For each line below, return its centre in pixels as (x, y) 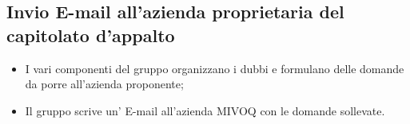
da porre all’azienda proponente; (104, 84)
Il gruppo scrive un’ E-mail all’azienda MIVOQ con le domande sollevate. (205, 110)
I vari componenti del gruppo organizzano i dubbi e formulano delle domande (215, 68)
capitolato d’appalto (91, 35)
